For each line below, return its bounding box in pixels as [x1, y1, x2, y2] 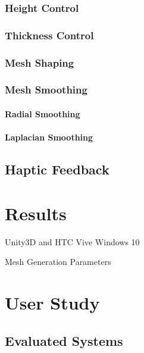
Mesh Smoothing [5, 82, 87, 97]
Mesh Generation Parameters [5, 255, 111, 268]
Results [5, 201, 67, 225]
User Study [5, 290, 100, 315]
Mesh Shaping [5, 55, 74, 70]
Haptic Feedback [5, 160, 109, 179]
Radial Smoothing [5, 107, 80, 120]
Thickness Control [5, 27, 94, 42]
